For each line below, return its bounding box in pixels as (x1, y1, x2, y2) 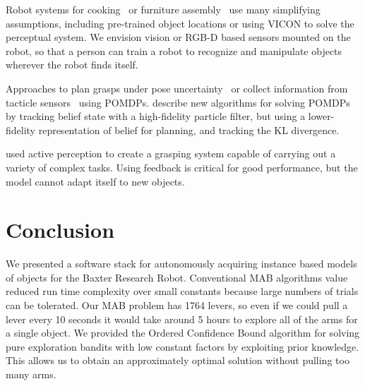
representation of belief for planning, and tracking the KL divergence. (38, 122, 340, 137)
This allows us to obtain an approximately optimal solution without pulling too (6, 353, 349, 368)
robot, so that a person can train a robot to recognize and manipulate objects (6, 43, 342, 58)
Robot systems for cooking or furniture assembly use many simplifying (6, 2, 321, 16)
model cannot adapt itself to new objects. (6, 174, 185, 188)
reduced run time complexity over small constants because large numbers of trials (6, 284, 359, 298)
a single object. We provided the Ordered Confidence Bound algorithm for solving (6, 325, 360, 340)
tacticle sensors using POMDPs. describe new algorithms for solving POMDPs (6, 95, 350, 109)
